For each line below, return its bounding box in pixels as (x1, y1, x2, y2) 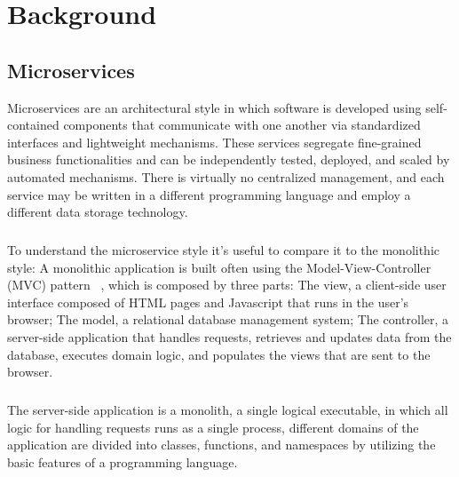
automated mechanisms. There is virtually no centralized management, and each (7, 167, 445, 186)
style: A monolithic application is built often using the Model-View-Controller (7, 258, 431, 276)
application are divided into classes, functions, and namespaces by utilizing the (7, 435, 436, 454)
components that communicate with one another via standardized (63, 115, 421, 134)
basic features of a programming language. (7, 453, 238, 472)
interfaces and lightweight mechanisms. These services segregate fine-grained (7, 132, 422, 151)
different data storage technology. (7, 203, 188, 221)
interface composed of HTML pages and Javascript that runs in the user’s (7, 292, 409, 311)
